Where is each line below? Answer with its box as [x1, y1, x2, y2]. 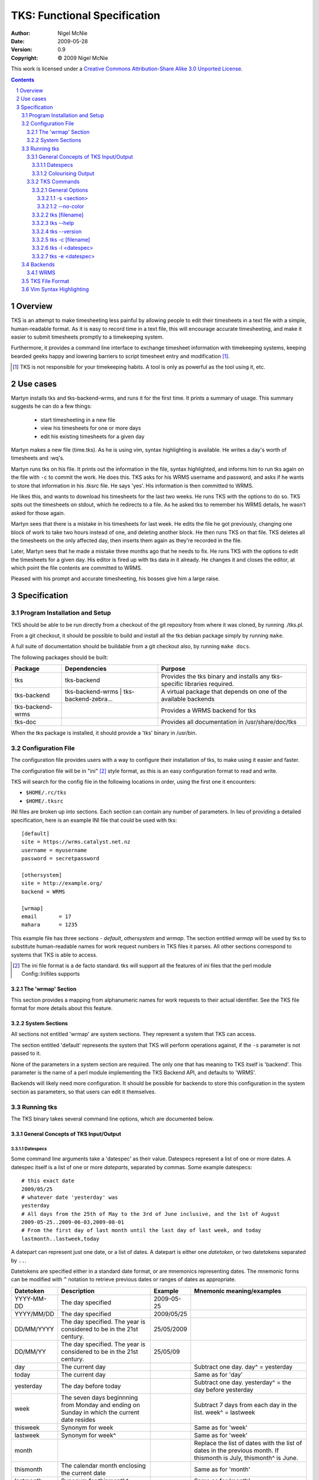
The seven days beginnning [61, 1393, 138, 1401]
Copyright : [11, 54, 38, 62]
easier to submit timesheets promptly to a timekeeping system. [11, 333, 164, 340]
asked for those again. [11, 509, 66, 516]
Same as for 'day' [194, 1370, 243, 1379]
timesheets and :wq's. [11, 455, 65, 462]
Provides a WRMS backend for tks [161, 706, 256, 715]
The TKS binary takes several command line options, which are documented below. [11, 1115, 214, 1122]
